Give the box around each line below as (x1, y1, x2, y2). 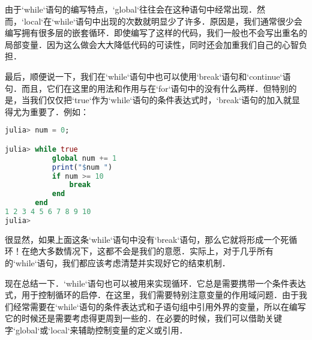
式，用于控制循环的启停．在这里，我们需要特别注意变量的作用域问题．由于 (5, 288, 299, 301)
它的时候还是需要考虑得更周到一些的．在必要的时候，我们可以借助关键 (5, 312, 282, 324)
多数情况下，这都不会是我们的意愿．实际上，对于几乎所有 (46, 245, 274, 257)
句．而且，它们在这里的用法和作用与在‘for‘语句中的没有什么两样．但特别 (5, 82, 289, 94)
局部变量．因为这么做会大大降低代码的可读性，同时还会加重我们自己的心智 (5, 38, 299, 50)
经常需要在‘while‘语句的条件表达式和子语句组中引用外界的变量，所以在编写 (13, 300, 306, 312)
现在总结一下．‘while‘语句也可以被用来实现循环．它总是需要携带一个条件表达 (5, 276, 306, 289)
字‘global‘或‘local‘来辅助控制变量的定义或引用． (5, 323, 188, 336)
